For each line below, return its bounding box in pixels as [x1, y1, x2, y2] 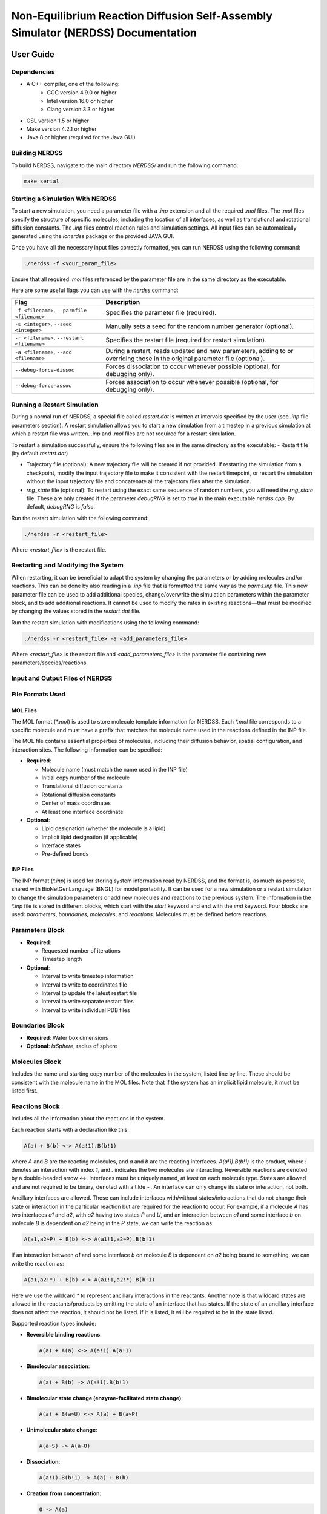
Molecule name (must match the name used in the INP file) [41, 765, 188, 773]
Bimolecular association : [26, 1363, 90, 1370]
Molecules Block [11, 1057, 61, 1066]
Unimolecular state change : [26, 1426, 97, 1433]
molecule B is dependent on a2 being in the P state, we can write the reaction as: [11, 1220, 214, 1227]
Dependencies [11, 67, 56, 76]
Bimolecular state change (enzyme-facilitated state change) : [26, 1395, 183, 1402]
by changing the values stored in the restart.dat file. [11, 607, 141, 615]
